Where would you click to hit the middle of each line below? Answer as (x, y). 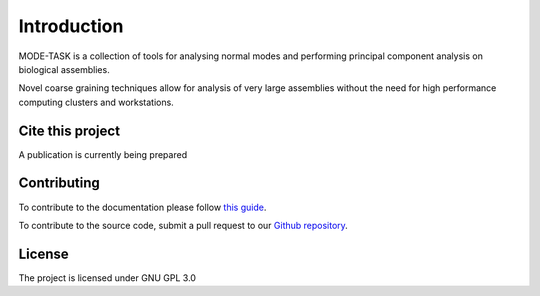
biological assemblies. (64, 69)
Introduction (71, 26)
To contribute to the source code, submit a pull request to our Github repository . (183, 225)
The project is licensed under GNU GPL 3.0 (107, 277)
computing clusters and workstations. (96, 102)
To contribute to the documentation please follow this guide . (142, 207)
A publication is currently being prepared (103, 154)
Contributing (59, 183)
